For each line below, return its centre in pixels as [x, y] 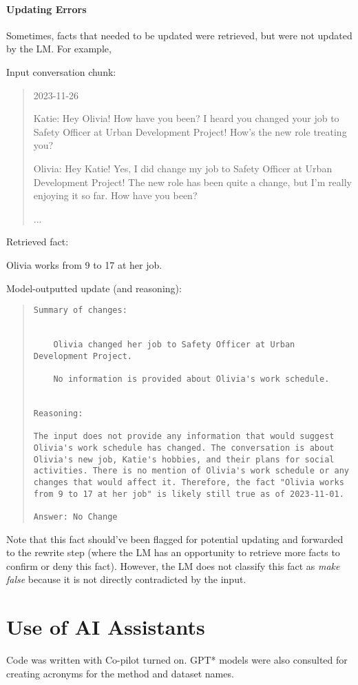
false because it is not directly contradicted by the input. [126, 579]
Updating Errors [46, 9]
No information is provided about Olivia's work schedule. [191, 379]
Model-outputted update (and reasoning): [94, 288]
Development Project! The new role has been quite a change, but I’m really [192, 182]
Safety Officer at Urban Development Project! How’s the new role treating [190, 131]
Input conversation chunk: [61, 71]
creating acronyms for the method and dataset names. [120, 673]
